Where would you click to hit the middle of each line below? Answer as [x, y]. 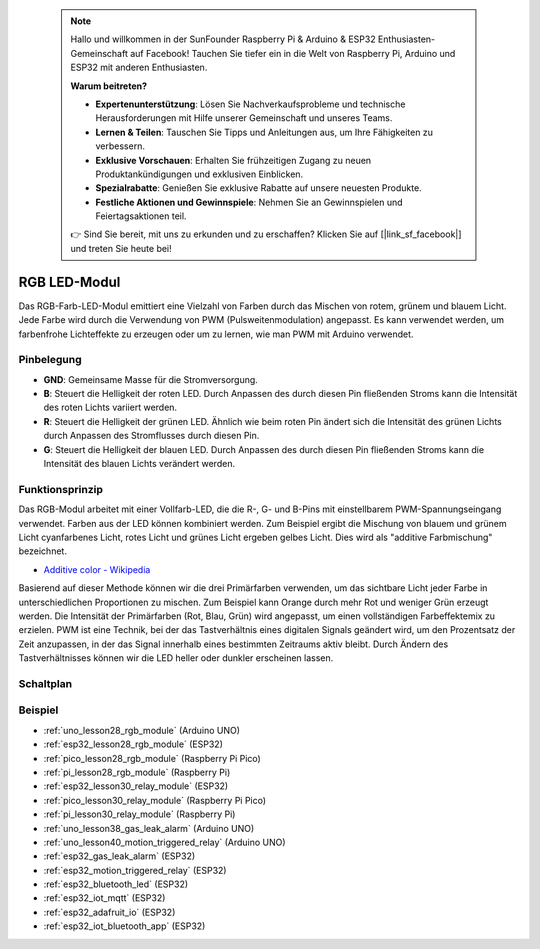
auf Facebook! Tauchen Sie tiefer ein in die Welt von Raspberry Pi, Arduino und [293, 53]
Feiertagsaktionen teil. [141, 216]
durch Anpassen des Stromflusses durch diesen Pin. [151, 436]
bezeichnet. [42, 551]
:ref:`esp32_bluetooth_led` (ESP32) [116, 884]
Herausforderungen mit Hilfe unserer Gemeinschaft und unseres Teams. [244, 118]
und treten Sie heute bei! [121, 248]
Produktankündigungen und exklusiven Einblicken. [199, 174]
